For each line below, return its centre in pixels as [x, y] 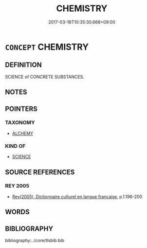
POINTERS [21, 109]
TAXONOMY [20, 123]
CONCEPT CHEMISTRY [47, 47]
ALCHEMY [23, 133]
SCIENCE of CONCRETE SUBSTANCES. [45, 77]
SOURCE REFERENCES [40, 172]
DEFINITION [24, 65]
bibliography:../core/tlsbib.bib [35, 241]
